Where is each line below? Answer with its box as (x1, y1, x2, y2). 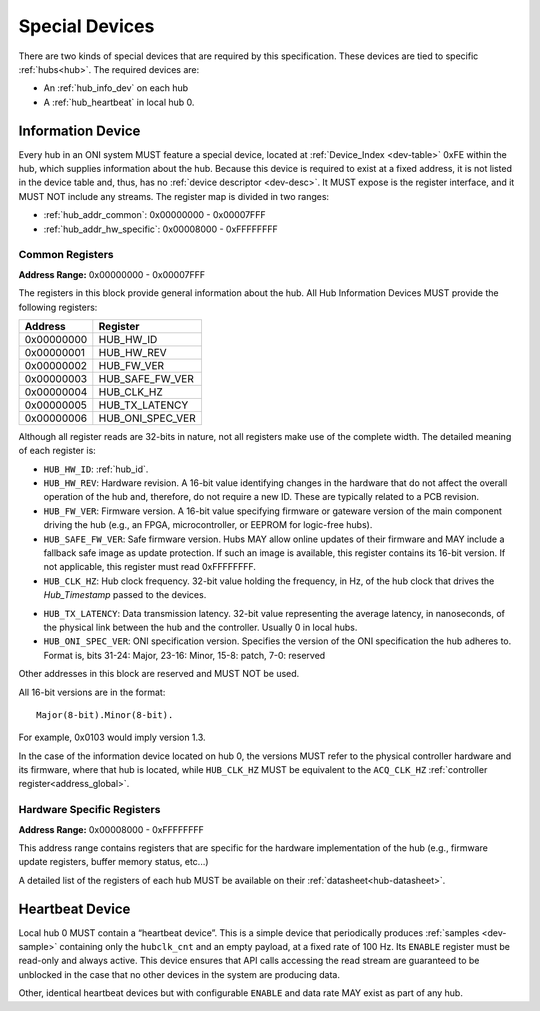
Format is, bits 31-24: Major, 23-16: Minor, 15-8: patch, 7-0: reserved (43, 649, 326, 661)
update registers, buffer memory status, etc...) (18, 856, 209, 868)
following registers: (18, 301, 98, 313)
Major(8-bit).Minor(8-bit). (36, 709, 174, 720)
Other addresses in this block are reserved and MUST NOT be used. (18, 668, 300, 680)
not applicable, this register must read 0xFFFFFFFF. (43, 561, 257, 573)
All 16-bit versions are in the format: (18, 686, 166, 698)
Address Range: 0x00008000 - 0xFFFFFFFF (18, 823, 205, 835)
